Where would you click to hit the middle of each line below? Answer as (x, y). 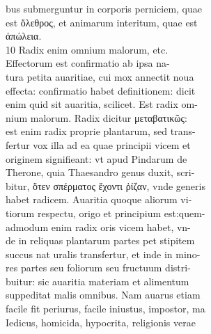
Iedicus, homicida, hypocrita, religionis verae (101, 322)
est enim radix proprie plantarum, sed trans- (101, 131)
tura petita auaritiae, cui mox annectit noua (100, 76)
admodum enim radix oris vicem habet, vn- (98, 226)
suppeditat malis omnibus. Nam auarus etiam (103, 295)
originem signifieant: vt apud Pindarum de (96, 158)
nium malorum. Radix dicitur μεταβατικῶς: (96, 117)
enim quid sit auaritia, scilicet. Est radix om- (102, 104)
